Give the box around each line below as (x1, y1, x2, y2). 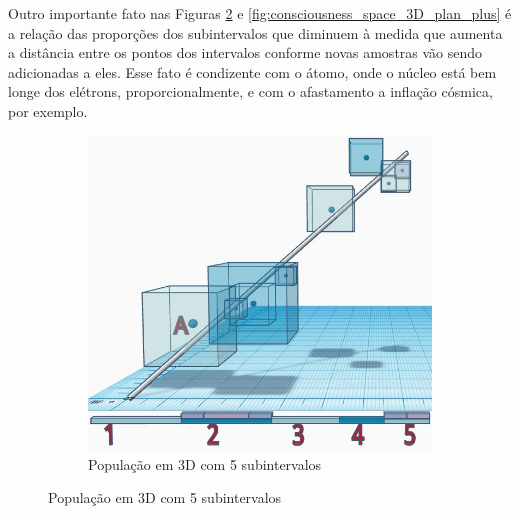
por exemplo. (8, 100, 88, 121)
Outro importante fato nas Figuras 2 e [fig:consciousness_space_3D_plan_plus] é (8, 3, 512, 23)
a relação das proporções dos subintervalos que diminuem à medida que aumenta (8, 22, 503, 43)
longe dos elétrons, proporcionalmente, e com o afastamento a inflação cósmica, (8, 81, 493, 102)
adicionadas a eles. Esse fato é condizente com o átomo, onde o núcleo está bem (8, 61, 497, 82)
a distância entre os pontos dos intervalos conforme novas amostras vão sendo (8, 42, 483, 63)
